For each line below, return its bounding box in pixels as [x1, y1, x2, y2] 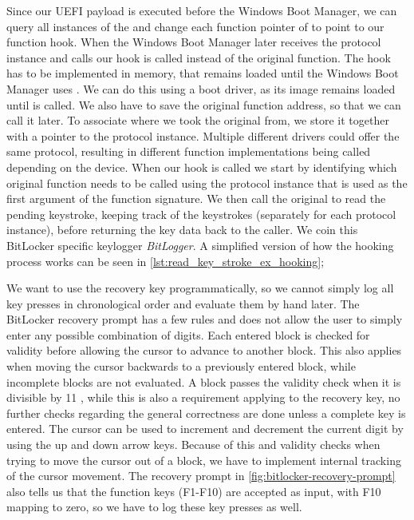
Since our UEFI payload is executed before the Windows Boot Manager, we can [6, 2, 397, 18]
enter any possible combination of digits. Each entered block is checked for [6, 326, 370, 343]
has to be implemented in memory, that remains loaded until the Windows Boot [6, 65, 399, 81]
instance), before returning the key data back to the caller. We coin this [6, 221, 358, 238]
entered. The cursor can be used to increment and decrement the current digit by [6, 420, 404, 437]
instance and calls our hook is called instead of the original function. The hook [6, 49, 391, 65]
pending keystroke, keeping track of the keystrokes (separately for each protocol [6, 205, 396, 222]
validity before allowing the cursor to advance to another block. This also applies [6, 342, 402, 359]
